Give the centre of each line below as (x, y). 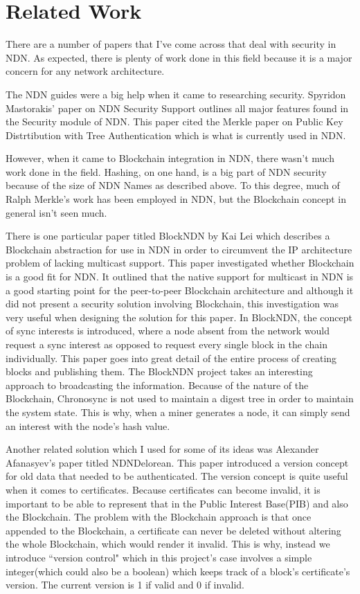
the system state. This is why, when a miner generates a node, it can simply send (178, 412)
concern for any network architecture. (85, 71)
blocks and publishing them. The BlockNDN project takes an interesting (159, 371)
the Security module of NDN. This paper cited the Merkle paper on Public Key (174, 121)
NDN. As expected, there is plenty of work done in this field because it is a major (179, 57)
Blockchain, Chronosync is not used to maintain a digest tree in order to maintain (180, 398)
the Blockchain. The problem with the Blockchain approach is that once (159, 517)
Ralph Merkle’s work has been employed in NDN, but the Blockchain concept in (176, 199)
